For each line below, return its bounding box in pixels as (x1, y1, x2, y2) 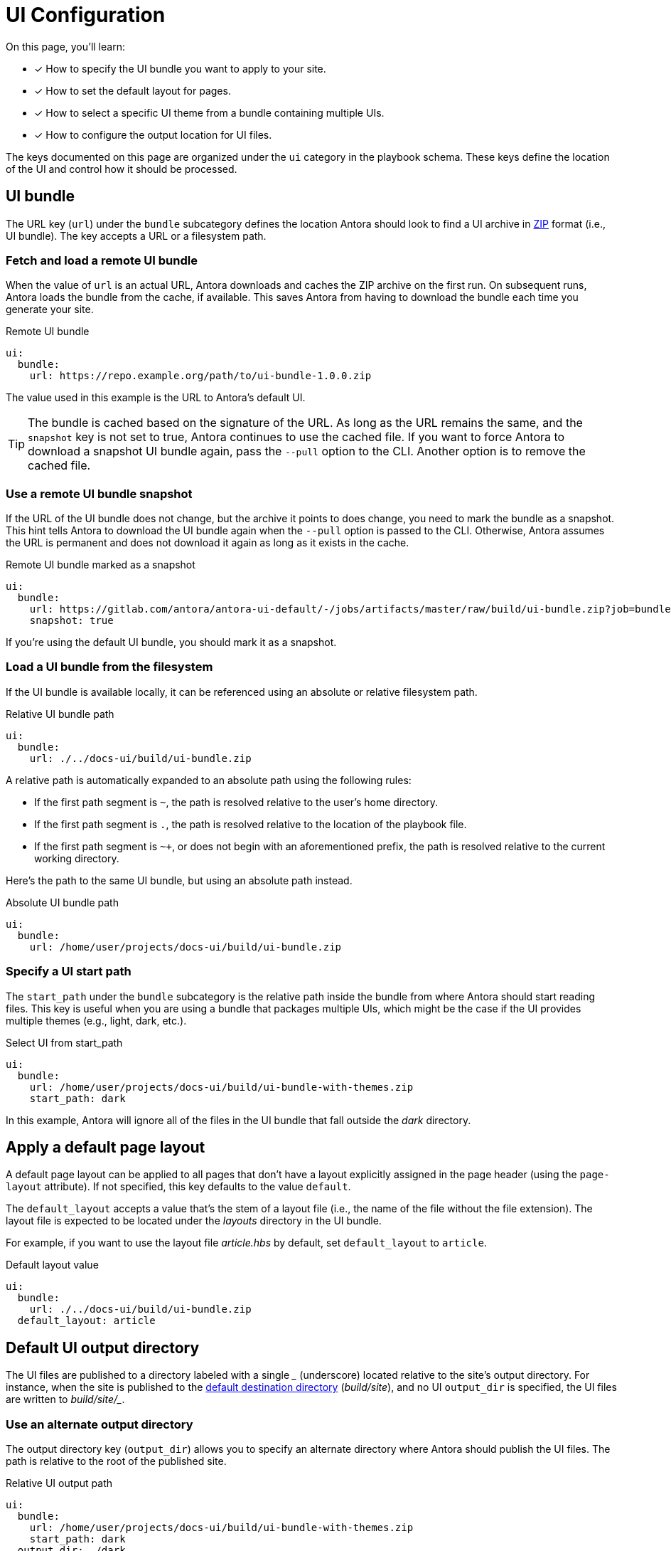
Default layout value (6, 1259, 99, 1271)
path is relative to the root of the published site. (6, 1455, 227, 1468)
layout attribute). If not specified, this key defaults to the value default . (6, 1180, 351, 1193)
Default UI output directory (6, 1338, 200, 1357)
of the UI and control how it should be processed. (6, 162, 237, 175)
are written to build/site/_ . (6, 1393, 125, 1406)
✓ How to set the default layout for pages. (34, 84, 231, 97)
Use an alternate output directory (6, 1417, 193, 1431)
